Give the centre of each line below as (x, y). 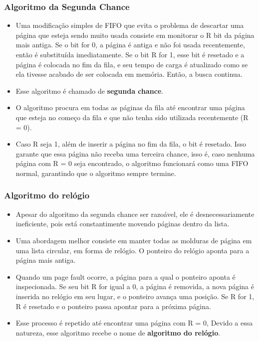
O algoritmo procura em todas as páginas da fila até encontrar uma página (130, 107)
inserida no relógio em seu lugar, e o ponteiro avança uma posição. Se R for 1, (135, 296)
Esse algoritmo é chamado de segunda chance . (90, 90)
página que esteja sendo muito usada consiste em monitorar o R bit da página (135, 35)
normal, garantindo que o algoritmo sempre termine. (96, 173)
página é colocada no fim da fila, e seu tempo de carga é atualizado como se (132, 64)
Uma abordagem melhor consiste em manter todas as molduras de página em (134, 240)
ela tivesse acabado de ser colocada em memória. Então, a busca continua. (129, 74)
